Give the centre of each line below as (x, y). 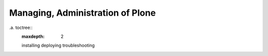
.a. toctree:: (21, 28)
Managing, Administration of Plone (82, 13)
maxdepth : (33, 36)
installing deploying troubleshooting (58, 45)
